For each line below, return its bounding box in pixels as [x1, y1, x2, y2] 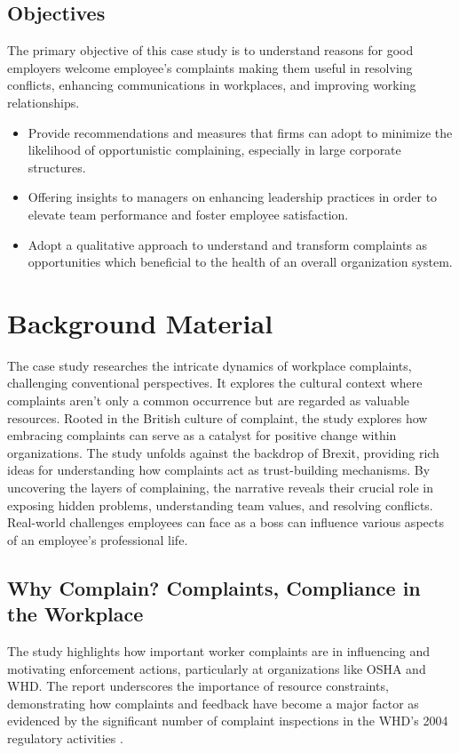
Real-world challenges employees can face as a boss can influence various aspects [7, 513, 444, 532]
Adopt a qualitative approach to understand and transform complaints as [28, 235, 428, 253]
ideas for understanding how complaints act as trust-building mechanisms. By [7, 461, 431, 479]
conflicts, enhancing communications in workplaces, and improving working [7, 76, 416, 94]
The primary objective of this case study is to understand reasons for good [7, 41, 414, 60]
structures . [28, 157, 86, 176]
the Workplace [7, 600, 144, 628]
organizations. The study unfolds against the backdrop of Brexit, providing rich [7, 443, 439, 461]
